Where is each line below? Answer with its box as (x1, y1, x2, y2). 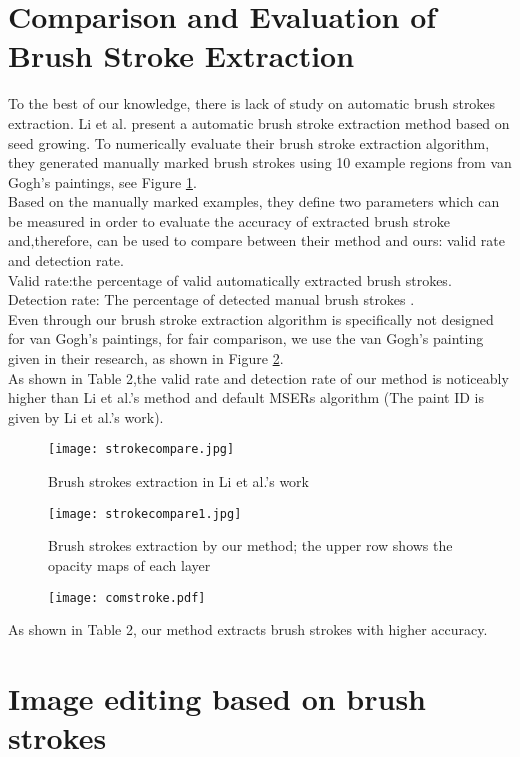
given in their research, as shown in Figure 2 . (8, 348, 284, 369)
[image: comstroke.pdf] (48, 590, 206, 605)
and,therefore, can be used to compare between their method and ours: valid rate (8, 230, 505, 251)
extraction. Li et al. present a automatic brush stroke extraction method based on (8, 112, 510, 133)
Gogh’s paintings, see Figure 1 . (8, 171, 197, 192)
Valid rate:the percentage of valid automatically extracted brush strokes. (8, 269, 452, 290)
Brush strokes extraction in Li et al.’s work (48, 471, 310, 492)
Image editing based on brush (8, 677, 427, 718)
